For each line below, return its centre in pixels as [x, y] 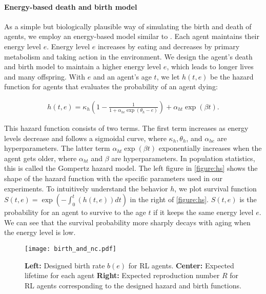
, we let [168, 76]
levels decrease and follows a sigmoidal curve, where [85, 138]
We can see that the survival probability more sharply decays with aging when [127, 222]
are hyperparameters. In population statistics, [183, 158]
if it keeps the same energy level [203, 212]
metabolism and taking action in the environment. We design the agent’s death [128, 56]
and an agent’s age [122, 76]
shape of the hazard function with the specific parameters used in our [113, 178]
